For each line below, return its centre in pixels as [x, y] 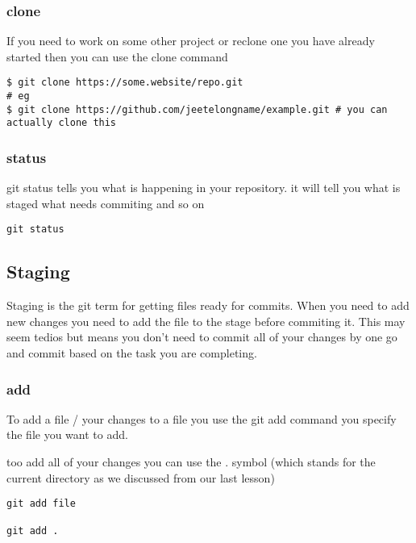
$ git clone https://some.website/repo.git [125, 83]
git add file [41, 504]
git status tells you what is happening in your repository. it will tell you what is [204, 188]
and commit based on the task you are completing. [132, 353]
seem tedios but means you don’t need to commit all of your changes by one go [202, 337]
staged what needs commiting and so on [106, 203]
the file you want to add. [67, 434]
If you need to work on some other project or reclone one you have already [191, 41]
